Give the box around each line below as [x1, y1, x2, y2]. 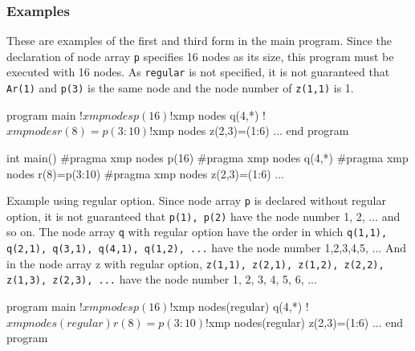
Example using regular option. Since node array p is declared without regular [6, 192, 386, 209]
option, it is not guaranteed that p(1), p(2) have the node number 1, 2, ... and [6, 207, 401, 224]
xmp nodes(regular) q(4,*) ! [173, 298, 309, 315]
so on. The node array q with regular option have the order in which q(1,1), [6, 223, 388, 240]
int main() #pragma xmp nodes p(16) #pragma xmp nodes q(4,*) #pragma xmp [6, 149, 409, 165]
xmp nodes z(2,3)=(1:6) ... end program [153, 122, 349, 139]
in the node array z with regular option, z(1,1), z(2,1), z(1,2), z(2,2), [6, 255, 384, 271]
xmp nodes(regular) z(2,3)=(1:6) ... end [209, 313, 404, 330]
